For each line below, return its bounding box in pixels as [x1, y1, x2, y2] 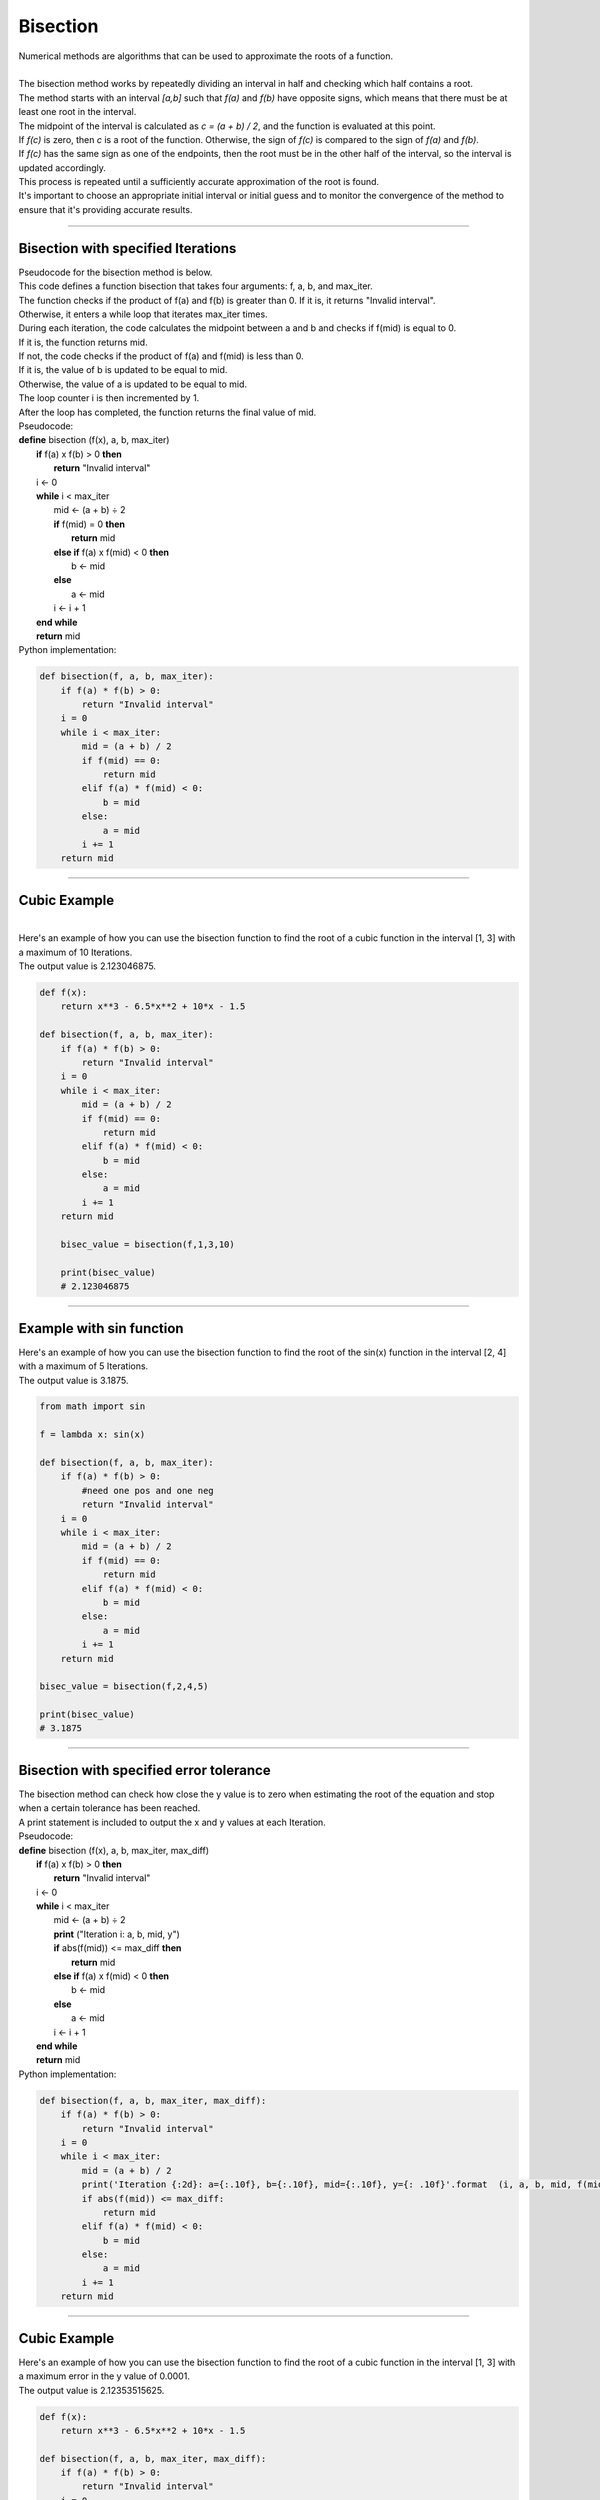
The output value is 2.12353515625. [18, 2384, 165, 2396]
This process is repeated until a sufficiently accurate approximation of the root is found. [18, 176, 380, 188]
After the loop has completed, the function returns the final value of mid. [18, 406, 317, 418]
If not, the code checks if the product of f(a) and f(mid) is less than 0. [18, 350, 304, 362]
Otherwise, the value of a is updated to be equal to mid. [18, 378, 247, 390]
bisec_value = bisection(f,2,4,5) [39, 1681, 209, 1692]
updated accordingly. [18, 161, 107, 174]
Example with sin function [18, 1320, 184, 1337]
